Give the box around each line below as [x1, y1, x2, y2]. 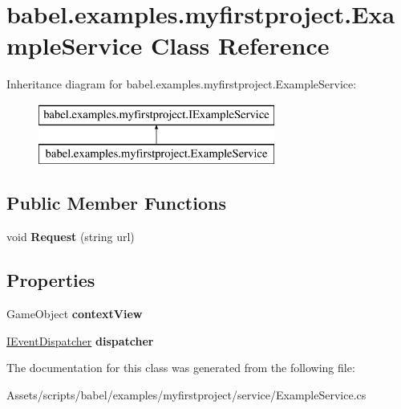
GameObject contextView [6, 305, 143, 322]
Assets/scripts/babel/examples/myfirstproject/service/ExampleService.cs [6, 386, 367, 403]
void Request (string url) [6, 228, 135, 245]
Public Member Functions [6, 190, 226, 215]
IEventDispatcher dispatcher [6, 332, 154, 349]
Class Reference [151, 29, 330, 62]
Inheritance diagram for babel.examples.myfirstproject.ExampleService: [6, 76, 357, 92]
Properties [6, 268, 95, 292]
